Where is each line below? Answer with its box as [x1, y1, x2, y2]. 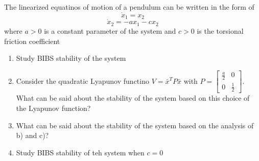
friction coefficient [4, 35, 60, 46]
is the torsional [197, 25, 244, 36]
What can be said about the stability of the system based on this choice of [16, 93, 250, 103]
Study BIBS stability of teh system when [16, 147, 145, 157]
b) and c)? [16, 130, 49, 141]
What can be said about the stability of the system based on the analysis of [16, 120, 254, 130]
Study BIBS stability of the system [16, 53, 126, 63]
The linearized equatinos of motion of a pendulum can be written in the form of [4, 2, 254, 12]
